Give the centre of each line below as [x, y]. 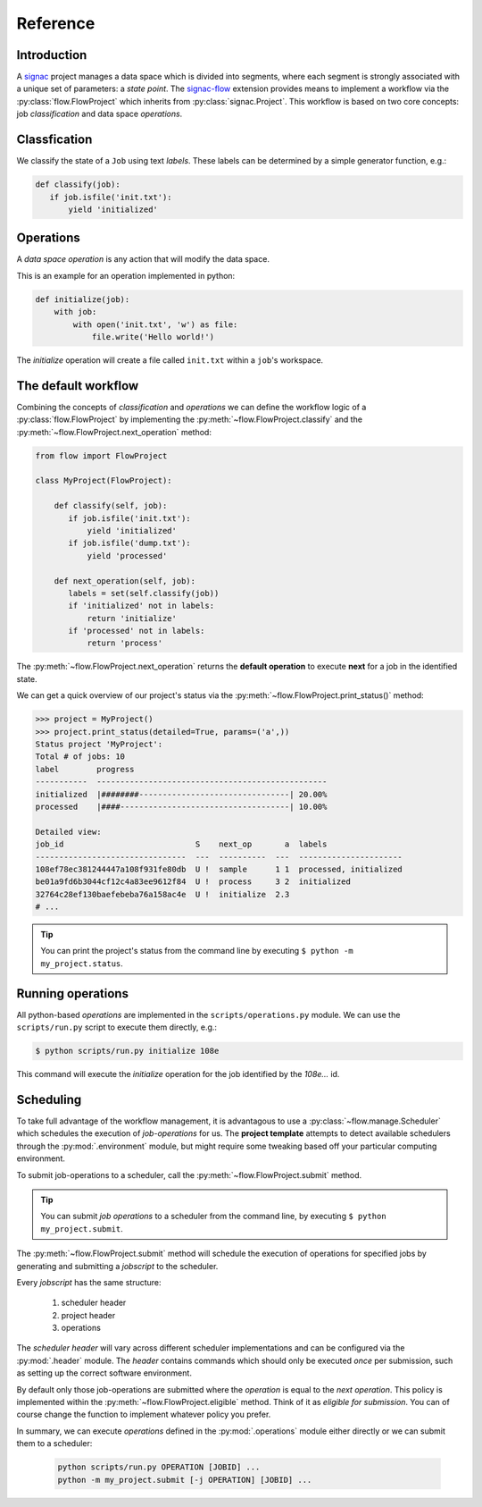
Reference [56, 23]
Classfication [54, 140]
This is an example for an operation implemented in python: [126, 275]
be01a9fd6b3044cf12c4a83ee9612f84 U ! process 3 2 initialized [193, 882]
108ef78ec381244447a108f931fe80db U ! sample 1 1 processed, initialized [219, 869]
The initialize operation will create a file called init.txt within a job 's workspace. [170, 360]
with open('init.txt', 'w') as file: [155, 324]
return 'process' [125, 643]
